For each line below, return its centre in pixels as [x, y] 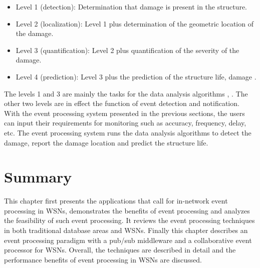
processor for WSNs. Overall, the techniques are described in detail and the [120, 250]
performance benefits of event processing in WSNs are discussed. [103, 259]
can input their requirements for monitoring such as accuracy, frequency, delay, [125, 123]
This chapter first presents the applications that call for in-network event [116, 201]
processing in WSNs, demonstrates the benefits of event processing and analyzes [127, 210]
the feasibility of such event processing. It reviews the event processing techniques [129, 220]
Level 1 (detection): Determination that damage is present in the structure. [131, 6]
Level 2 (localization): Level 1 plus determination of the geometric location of [135, 23]
